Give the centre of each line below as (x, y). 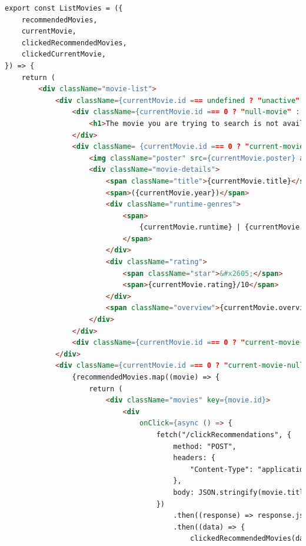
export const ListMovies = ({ (64, 8)
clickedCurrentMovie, (64, 54)
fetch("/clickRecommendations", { (224, 435)
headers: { (194, 458)
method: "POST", (205, 446)
